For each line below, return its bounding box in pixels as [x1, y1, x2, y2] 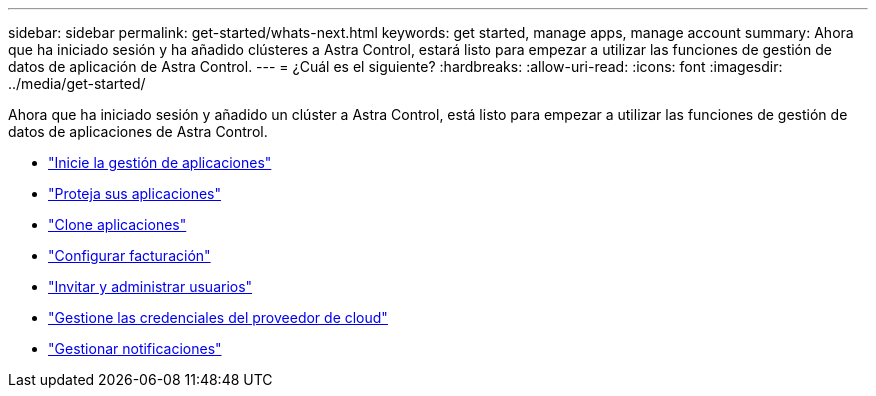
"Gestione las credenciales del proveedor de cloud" [48, 309, 388, 326]
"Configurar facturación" [48, 247, 211, 264]
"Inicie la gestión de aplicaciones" [48, 154, 272, 171]
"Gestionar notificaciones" [48, 340, 222, 357]
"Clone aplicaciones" [48, 216, 187, 233]
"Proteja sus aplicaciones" [48, 185, 222, 202]
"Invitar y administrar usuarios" [48, 278, 253, 295]
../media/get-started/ [8, 75, 146, 92]
